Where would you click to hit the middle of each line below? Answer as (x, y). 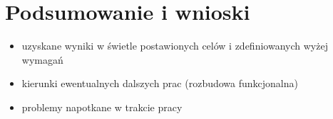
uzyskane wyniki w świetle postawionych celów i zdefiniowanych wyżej (175, 46)
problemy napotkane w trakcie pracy (102, 107)
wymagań (42, 59)
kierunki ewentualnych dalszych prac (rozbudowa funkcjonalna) (160, 83)
